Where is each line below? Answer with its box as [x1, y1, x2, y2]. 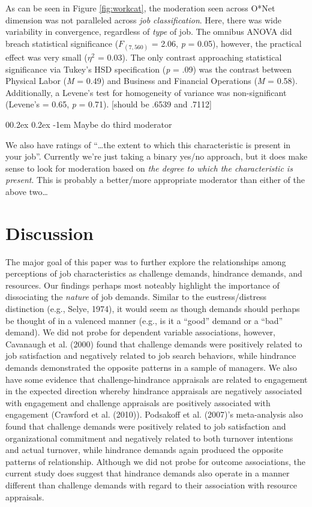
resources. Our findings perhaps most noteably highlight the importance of [5, 278, 280, 291]
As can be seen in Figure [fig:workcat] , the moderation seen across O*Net [5, 2, 275, 14]
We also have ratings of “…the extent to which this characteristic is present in [5, 138, 291, 151]
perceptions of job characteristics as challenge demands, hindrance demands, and [5, 267, 302, 280]
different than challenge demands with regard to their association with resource [5, 478, 297, 491]
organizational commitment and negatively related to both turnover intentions [5, 431, 293, 444]
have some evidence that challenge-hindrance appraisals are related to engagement [5, 373, 308, 385]
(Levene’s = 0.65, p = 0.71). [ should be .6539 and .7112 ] [5, 98, 212, 110]
